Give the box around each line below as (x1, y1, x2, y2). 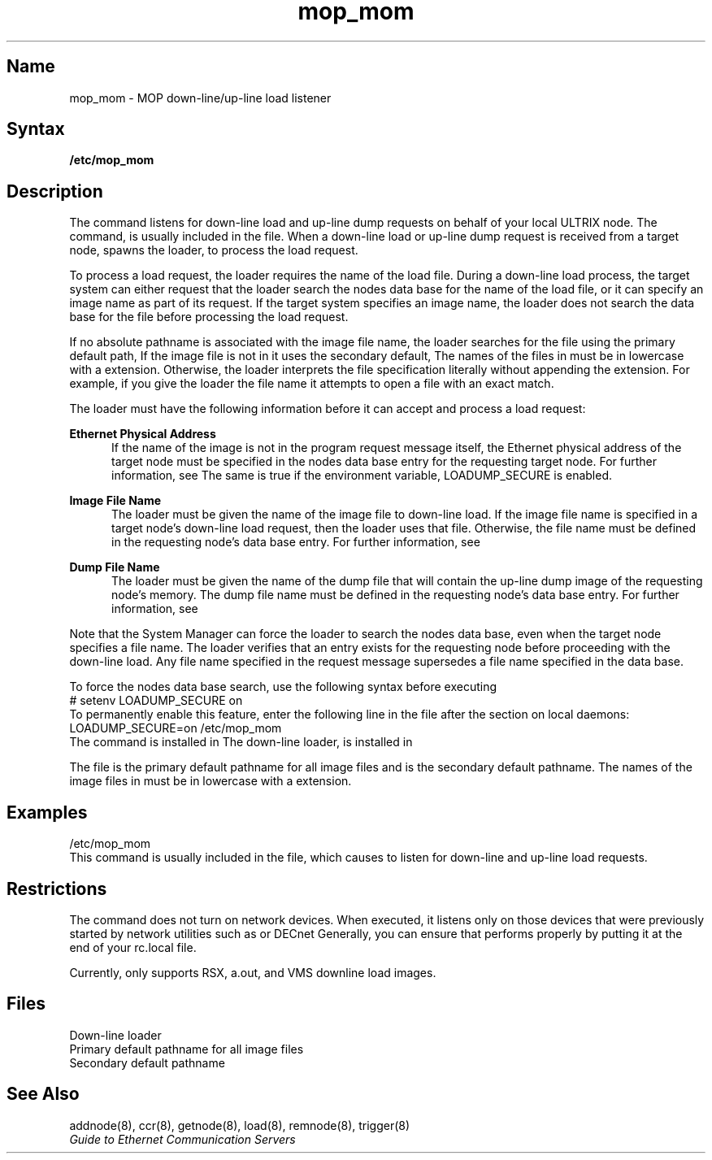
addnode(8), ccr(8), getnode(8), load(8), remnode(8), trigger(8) (69, 1118, 410, 1132)
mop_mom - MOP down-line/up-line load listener (69, 90, 332, 105)
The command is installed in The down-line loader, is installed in (69, 735, 413, 749)
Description (7, 180, 103, 202)
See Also (7, 1084, 80, 1105)
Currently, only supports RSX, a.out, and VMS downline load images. (69, 965, 436, 980)
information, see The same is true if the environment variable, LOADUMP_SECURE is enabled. (111, 468, 613, 483)
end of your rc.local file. (69, 940, 197, 954)
